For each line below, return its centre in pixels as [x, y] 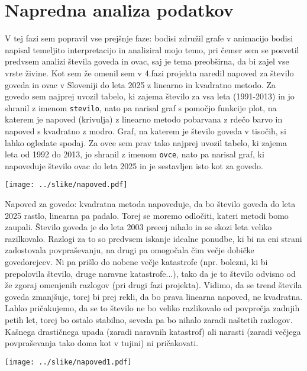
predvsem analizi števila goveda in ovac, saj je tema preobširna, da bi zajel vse [147, 61]
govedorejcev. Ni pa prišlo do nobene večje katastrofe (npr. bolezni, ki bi [136, 262]
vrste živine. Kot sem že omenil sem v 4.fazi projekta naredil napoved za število [149, 72]
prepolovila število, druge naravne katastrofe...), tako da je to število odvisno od [150, 273]
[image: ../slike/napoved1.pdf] [68, 362]
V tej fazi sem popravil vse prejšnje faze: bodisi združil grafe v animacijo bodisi [149, 38]
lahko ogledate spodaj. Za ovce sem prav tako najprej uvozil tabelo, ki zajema [146, 142]
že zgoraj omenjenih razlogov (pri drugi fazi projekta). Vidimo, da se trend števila [153, 285]
